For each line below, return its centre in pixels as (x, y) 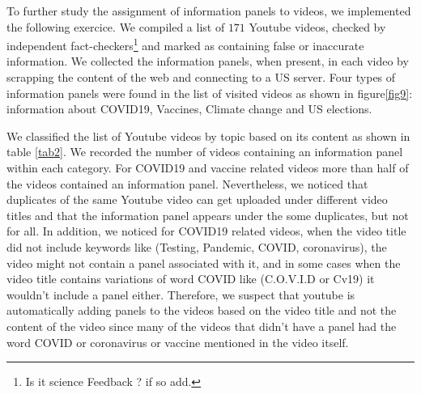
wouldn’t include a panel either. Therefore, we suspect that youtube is (181, 294)
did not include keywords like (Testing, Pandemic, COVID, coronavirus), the (197, 246)
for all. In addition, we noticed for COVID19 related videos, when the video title (206, 231)
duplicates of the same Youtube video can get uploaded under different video (197, 199)
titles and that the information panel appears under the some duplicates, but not (208, 215)
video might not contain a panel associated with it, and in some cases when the (204, 263)
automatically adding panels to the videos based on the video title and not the (202, 310)
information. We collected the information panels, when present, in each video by (208, 61)
